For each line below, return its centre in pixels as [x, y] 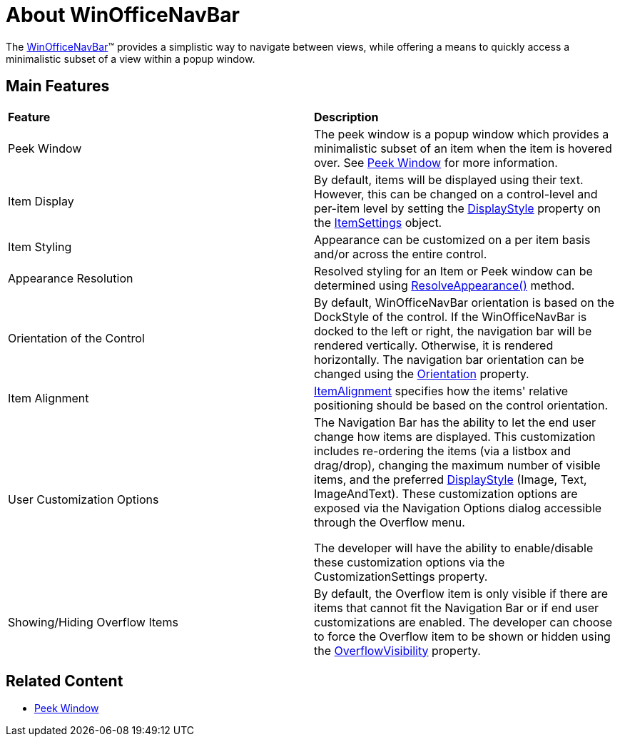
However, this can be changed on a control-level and [456, 194]
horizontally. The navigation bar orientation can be [449, 359]
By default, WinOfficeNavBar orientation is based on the [464, 302]
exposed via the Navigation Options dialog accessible [458, 508]
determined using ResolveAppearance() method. [444, 285]
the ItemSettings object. [378, 222]
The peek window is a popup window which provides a [462, 134]
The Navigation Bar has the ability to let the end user [455, 422]
